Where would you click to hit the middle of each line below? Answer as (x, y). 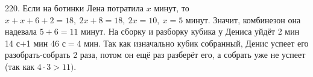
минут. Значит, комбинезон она (243, 19)
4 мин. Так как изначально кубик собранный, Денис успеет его (193, 43)
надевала (21, 31)
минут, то (172, 8)
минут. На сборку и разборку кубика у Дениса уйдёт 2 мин (190, 31)
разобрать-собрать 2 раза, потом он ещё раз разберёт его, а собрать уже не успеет (155, 55)
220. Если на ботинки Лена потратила (74, 8)
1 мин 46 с (46, 43)
